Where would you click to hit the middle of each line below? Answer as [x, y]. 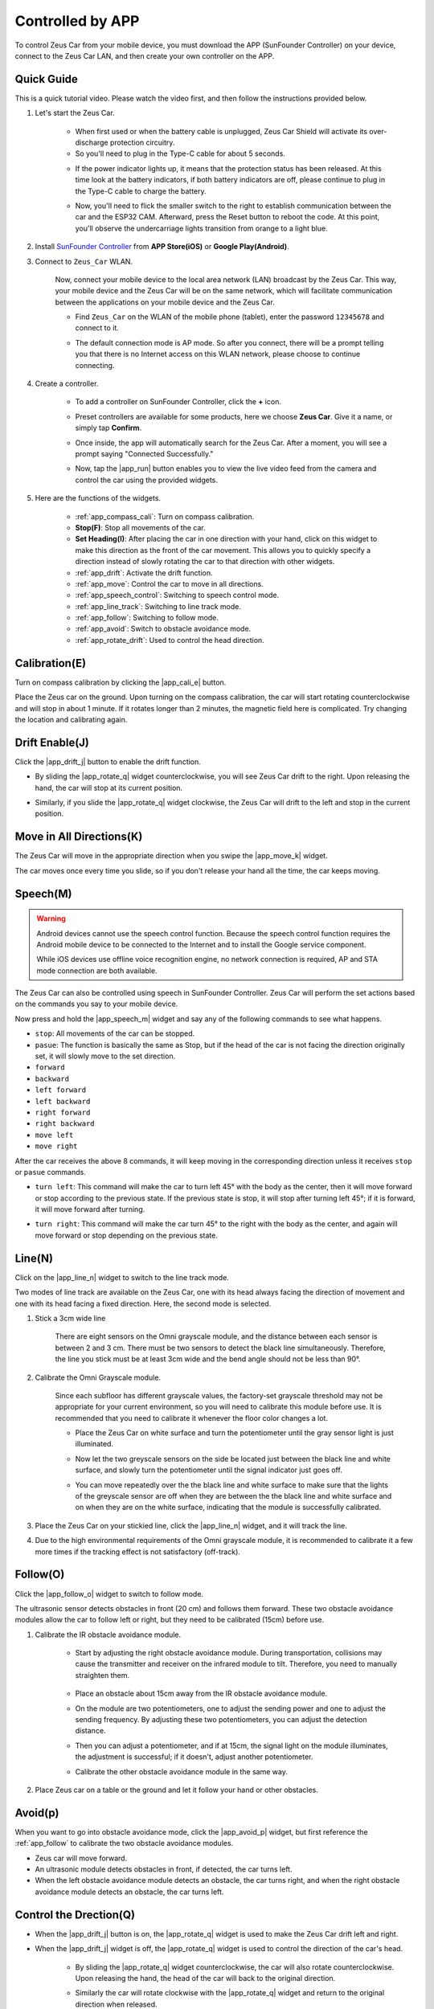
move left [54, 1135]
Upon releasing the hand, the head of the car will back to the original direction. [205, 1978]
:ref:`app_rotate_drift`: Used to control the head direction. [170, 640]
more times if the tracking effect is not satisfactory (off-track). [138, 1552]
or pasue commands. [50, 1172]
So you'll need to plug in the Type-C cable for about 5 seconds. [180, 153]
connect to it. [97, 328]
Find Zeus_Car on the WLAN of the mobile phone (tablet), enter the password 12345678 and [230, 317]
